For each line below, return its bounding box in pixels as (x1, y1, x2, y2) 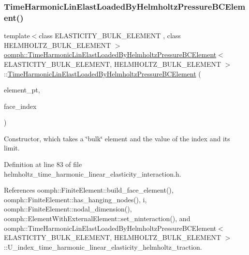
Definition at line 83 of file (4, 159, 82, 169)
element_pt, (4, 85, 40, 95)
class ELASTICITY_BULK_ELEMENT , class (39, 30, 181, 41)
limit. (4, 143, 20, 153)
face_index (4, 101, 37, 111)
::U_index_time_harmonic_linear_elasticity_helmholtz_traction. (4, 241, 202, 252)
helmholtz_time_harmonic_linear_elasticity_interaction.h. (4, 168, 181, 179)
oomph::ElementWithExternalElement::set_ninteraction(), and (4, 213, 190, 224)
